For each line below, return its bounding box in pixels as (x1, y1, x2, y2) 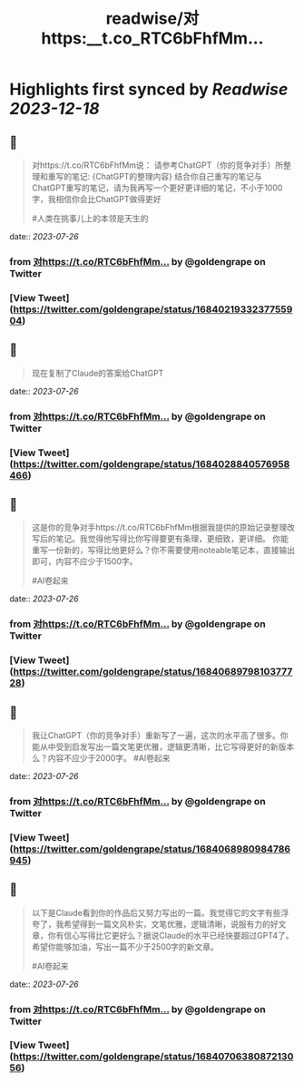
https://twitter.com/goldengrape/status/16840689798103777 (13, 666, 293, 678)
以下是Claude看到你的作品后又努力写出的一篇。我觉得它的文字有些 (31, 907, 281, 918)
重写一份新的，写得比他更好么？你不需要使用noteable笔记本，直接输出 (31, 545, 296, 556)
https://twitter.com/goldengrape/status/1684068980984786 (13, 843, 291, 855)
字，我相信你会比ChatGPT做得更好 (31, 194, 162, 204)
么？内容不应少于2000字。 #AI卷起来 (31, 752, 171, 763)
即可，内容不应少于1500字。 (31, 556, 138, 567)
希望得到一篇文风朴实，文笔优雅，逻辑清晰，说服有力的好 (63, 918, 279, 930)
